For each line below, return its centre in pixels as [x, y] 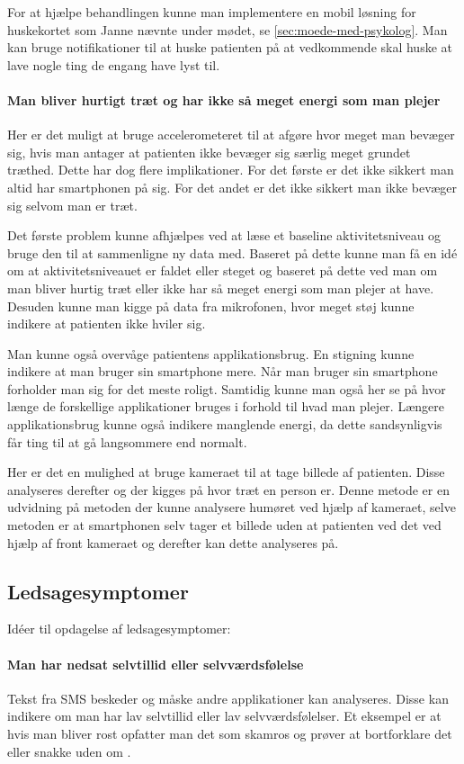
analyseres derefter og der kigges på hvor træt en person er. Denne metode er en [228, 489]
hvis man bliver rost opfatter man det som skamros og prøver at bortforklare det [230, 734]
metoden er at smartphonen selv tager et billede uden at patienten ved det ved [224, 525]
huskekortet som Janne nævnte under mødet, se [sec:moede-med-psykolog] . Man [228, 29]
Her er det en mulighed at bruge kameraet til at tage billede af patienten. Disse [226, 472]
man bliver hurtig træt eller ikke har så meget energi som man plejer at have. [221, 288]
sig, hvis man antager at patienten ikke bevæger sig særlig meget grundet [209, 152]
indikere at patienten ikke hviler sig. [107, 324]
